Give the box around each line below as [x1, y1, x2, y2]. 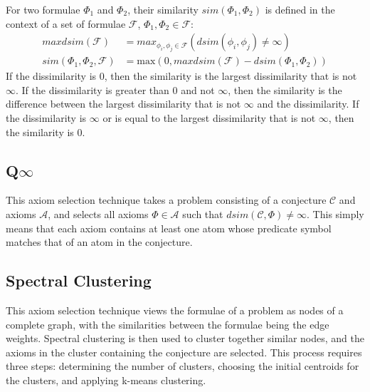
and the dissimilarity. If [257, 96, 359, 111]
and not [181, 82, 215, 97]
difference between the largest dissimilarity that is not [6, 96, 241, 111]
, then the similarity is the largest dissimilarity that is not [104, 68, 357, 83]
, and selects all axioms [48, 207, 149, 222]
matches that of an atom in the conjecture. [6, 234, 193, 249]
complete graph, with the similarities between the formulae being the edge [6, 316, 329, 331]
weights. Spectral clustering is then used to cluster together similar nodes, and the [6, 331, 364, 346]
